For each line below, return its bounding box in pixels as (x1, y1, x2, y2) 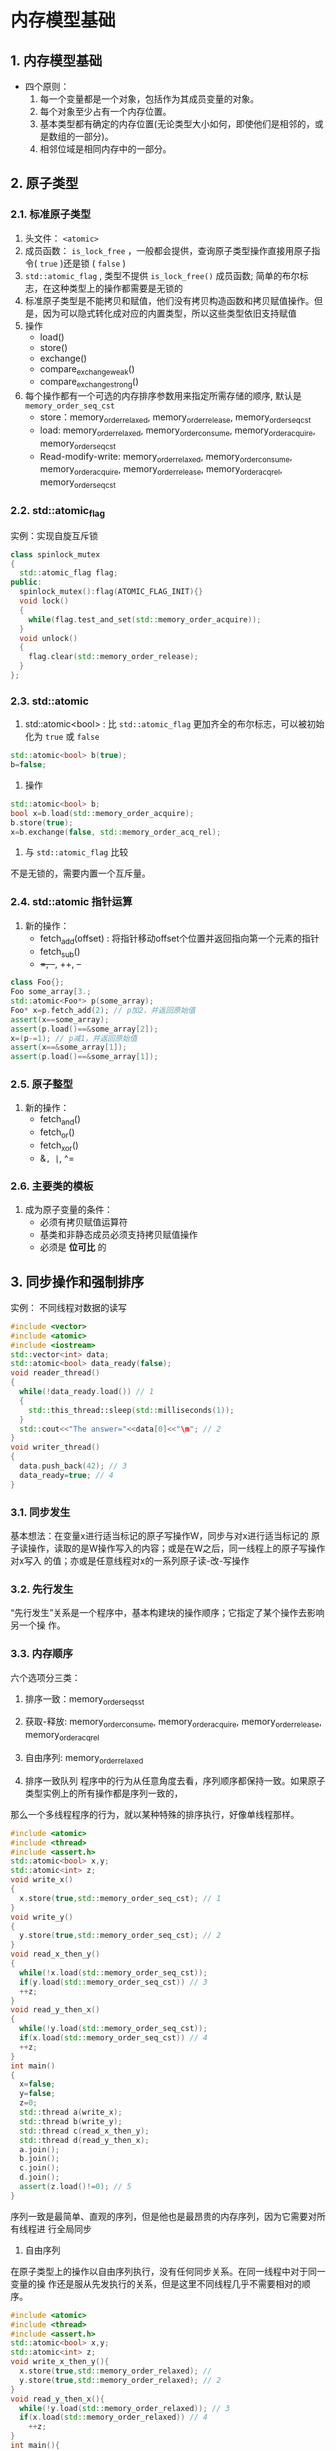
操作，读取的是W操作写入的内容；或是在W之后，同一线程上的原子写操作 (27, 1542, 326, 1555)
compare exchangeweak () (39, 362, 135, 377)
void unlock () (19, 633, 78, 643)
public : (10, 577, 43, 588)
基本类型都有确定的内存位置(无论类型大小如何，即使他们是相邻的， (39, 118, 315, 130)
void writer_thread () (10, 1442, 101, 1453)
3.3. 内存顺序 (10, 1647, 73, 1661)
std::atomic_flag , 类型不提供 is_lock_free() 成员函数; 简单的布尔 (24, 269, 300, 281)
